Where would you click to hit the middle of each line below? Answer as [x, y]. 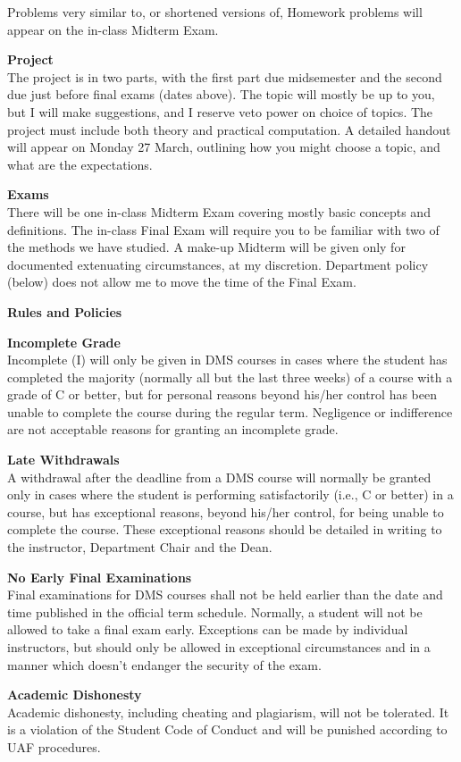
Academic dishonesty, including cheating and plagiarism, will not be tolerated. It [228, 712]
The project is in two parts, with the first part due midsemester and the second [225, 76]
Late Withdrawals [63, 460]
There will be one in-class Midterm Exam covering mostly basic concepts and [219, 211]
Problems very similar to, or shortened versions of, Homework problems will [215, 12]
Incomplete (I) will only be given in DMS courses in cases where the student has [227, 360]
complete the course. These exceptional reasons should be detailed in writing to [225, 529]
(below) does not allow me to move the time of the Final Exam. [182, 282]
